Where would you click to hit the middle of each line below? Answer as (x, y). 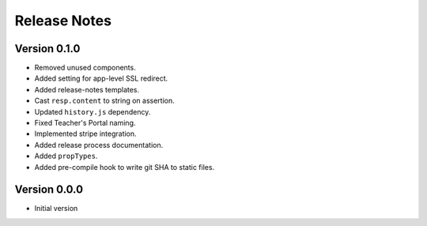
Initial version (56, 209)
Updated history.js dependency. (93, 111)
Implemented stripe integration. (86, 134)
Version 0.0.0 (49, 190)
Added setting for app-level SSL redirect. (101, 78)
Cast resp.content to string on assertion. (104, 101)
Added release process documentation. (99, 145)
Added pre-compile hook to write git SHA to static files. (125, 167)
